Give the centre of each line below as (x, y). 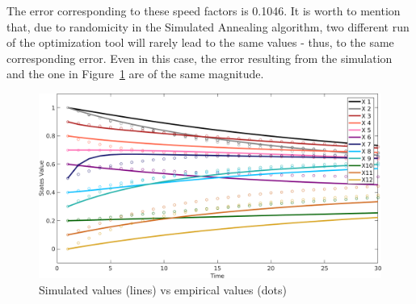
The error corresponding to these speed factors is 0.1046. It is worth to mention (204, 10)
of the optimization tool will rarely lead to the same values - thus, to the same (200, 42)
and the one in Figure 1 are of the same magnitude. (135, 74)
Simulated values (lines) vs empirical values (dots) (163, 289)
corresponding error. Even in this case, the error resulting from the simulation (200, 58)
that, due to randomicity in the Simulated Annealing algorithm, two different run (208, 26)
